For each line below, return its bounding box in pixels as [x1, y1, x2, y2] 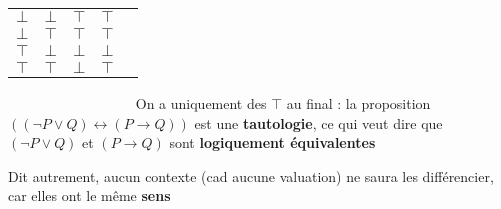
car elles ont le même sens [8, 185, 171, 206]
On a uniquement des [135, 93, 267, 113]
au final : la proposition [286, 93, 431, 113]
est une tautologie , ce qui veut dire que [194, 112, 443, 133]
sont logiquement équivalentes [169, 132, 376, 153]
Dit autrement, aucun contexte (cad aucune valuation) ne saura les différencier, [8, 165, 494, 186]
